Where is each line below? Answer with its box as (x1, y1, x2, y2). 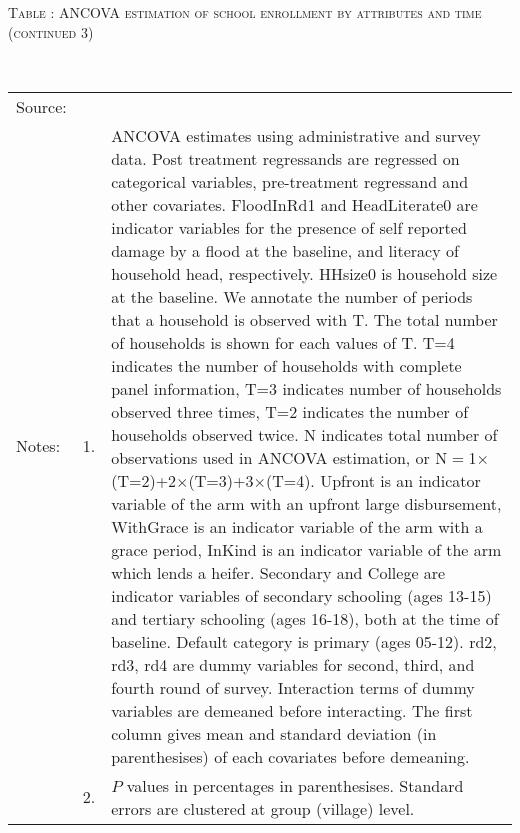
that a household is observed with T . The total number (111, 307, 498, 331)
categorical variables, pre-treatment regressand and (111, 169, 469, 193)
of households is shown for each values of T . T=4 (111, 330, 455, 354)
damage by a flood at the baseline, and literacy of (111, 238, 459, 262)
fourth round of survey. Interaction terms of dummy (111, 675, 475, 699)
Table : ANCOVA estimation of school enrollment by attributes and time (8, 2, 482, 22)
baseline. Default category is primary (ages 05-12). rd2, (111, 629, 497, 653)
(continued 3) (8, 21, 94, 42)
